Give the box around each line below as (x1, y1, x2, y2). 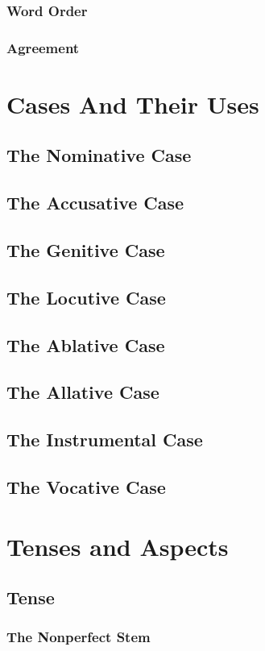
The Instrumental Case (6, 427, 203, 452)
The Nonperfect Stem (6, 627, 151, 647)
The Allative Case (6, 379, 159, 404)
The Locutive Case (6, 284, 166, 309)
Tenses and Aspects (6, 529, 229, 562)
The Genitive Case (6, 238, 165, 263)
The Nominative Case (6, 143, 192, 168)
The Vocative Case (6, 474, 166, 499)
